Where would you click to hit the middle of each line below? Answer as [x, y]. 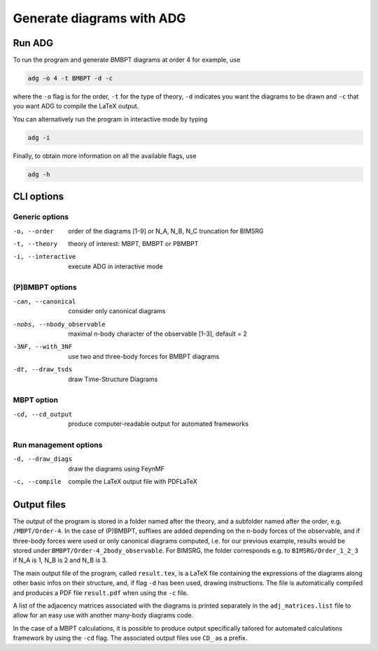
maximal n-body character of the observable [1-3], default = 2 [158, 334]
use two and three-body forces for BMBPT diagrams [144, 356]
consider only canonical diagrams [117, 311]
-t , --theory [35, 244]
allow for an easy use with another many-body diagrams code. [103, 615]
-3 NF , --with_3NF [43, 347]
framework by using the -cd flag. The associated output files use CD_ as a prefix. [130, 638]
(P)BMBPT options [45, 287]
